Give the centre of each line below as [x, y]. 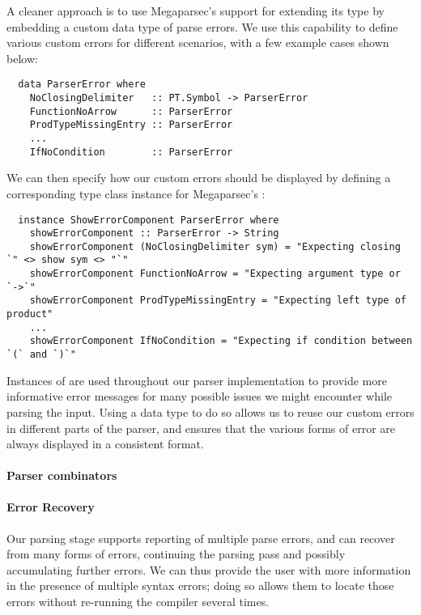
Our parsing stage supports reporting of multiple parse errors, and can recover [201, 538]
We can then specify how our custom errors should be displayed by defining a [199, 178]
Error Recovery [51, 507]
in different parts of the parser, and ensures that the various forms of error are [201, 428]
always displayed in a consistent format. [105, 444]
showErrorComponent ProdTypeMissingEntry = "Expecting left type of [218, 301]
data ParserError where [82, 85]
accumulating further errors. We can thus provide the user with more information [209, 569]
